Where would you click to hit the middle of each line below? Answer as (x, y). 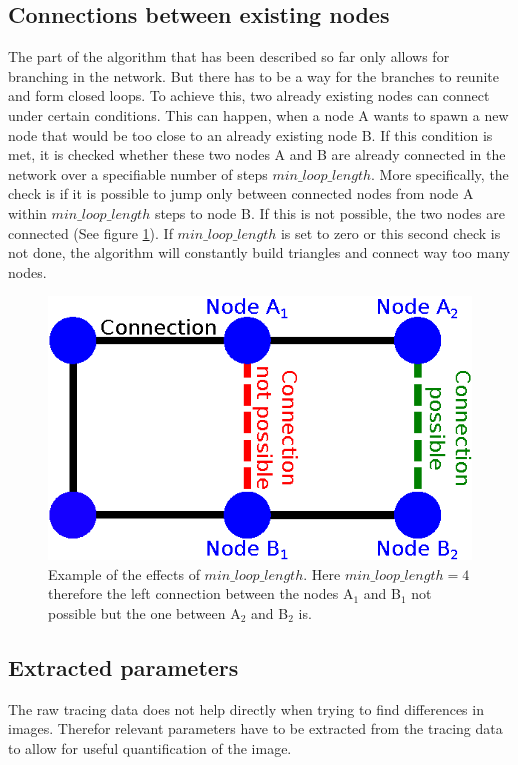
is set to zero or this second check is (390, 232)
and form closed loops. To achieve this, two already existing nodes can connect (249, 95)
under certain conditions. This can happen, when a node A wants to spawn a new (258, 114)
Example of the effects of (124, 573)
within (27, 212)
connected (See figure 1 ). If (90, 232)
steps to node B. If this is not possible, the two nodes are (329, 212)
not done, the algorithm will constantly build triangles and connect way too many (259, 252)
